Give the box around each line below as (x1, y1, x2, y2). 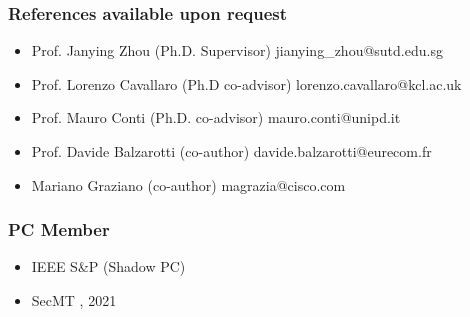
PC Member (8, 217, 110, 242)
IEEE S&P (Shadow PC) (31, 256, 186, 277)
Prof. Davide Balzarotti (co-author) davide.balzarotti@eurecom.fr (31, 141, 432, 161)
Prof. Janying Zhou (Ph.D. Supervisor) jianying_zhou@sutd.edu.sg (31, 40, 443, 61)
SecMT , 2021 (31, 290, 117, 310)
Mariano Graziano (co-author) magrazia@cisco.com (31, 174, 346, 195)
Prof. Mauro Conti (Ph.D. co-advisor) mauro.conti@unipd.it (31, 107, 401, 128)
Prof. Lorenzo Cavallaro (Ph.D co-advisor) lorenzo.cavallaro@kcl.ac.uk (31, 73, 462, 94)
